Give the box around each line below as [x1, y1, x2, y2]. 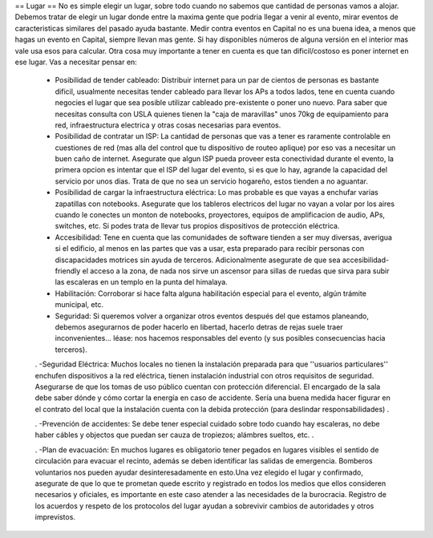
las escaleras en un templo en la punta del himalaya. [55, 277, 228, 287]
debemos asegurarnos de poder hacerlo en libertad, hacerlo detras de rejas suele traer [55, 322, 344, 332]
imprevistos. [34, 512, 76, 522]
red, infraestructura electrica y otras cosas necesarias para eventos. [55, 120, 281, 130]
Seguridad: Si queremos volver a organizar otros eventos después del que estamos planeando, [55, 311, 369, 321]
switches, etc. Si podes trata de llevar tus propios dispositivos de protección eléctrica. [55, 221, 340, 231]
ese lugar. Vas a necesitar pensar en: [14, 57, 138, 67]
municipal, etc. [55, 300, 104, 309]
